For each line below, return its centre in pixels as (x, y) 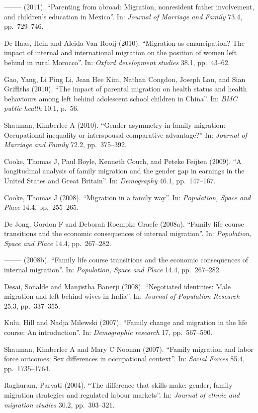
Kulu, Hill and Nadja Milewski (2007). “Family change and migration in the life (126, 322)
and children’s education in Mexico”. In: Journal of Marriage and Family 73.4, (123, 16)
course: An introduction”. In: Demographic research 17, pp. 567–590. (108, 332)
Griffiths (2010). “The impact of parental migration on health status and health (126, 89)
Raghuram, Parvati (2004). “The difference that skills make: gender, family (118, 385)
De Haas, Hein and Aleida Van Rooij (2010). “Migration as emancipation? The (124, 42)
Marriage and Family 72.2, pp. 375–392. (65, 144)
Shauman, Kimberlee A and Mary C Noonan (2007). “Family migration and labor (129, 349)
